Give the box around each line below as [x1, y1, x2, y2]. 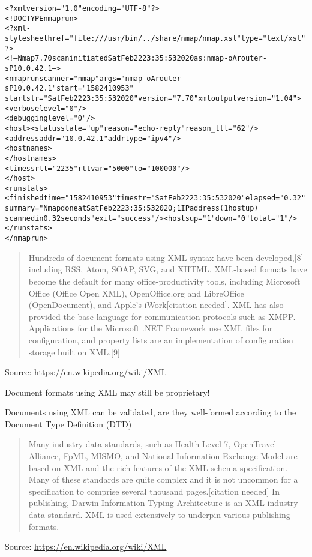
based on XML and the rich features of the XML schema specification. [28, 461, 288, 474]
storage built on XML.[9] [28, 345, 120, 358]
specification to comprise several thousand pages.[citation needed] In [28, 484, 280, 497]
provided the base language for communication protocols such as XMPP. [28, 310, 296, 322]
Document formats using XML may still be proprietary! [5, 385, 210, 398]
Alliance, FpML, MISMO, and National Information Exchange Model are [28, 450, 298, 462]
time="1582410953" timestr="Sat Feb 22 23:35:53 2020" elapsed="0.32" [43, 194, 306, 203]
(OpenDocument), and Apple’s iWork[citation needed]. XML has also [28, 298, 284, 311]
